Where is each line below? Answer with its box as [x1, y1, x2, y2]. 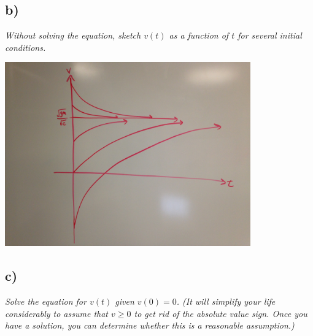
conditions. [5, 40, 46, 53]
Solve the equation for [5, 295, 87, 308]
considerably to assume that [5, 307, 108, 319]
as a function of [169, 29, 229, 42]
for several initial [238, 29, 302, 42]
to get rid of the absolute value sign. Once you [134, 307, 307, 319]
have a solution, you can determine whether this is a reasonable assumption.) [5, 319, 295, 332]
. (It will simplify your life [176, 295, 276, 308]
